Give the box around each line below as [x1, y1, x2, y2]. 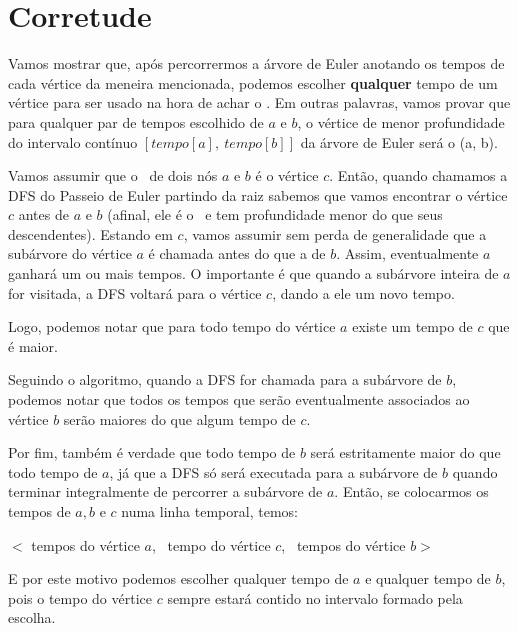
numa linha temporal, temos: [121, 501, 298, 521]
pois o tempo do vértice [8, 587, 152, 608]
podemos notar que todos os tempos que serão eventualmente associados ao [8, 389, 470, 410]
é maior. [8, 335, 58, 356]
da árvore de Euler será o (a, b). [300, 131, 498, 152]
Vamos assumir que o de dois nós [8, 165, 218, 186]
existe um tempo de [352, 316, 473, 337]
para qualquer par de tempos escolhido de [8, 111, 264, 132]
